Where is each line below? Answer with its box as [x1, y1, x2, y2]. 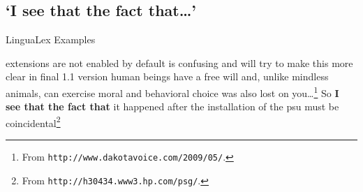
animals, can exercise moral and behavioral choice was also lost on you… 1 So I [6, 83, 339, 100]
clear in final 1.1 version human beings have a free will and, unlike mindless [6, 69, 329, 84]
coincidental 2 [6, 113, 61, 130]
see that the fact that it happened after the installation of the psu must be [6, 99, 339, 114]
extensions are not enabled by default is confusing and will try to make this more [6, 55, 353, 70]
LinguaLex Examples [6, 32, 96, 47]
